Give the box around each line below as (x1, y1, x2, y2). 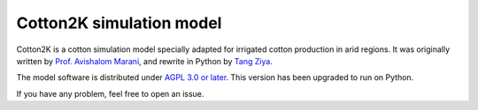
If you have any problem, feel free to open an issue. (16, 88, 204, 99)
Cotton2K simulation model (16, 13, 222, 33)
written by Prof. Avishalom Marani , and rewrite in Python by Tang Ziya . (16, 55, 274, 66)
